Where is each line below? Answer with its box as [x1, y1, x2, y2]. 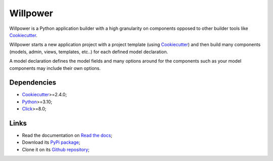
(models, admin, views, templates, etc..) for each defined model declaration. [9, 49, 168, 55]
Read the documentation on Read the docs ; [22, 132, 113, 139]
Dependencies [9, 78, 57, 87]
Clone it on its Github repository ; [22, 146, 89, 152]
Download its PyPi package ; [22, 139, 80, 145]
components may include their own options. [9, 65, 101, 71]
